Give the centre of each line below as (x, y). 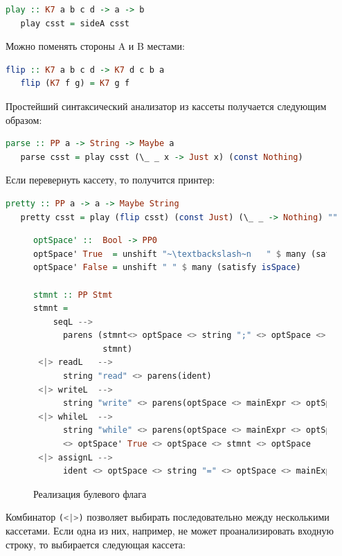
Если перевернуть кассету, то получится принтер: (110, 180)
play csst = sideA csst (75, 23)
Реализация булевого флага (90, 493)
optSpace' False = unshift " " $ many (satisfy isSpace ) (167, 268)
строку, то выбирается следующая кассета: (96, 544)
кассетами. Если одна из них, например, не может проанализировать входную (170, 531)
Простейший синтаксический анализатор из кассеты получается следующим (166, 106)
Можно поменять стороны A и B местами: (95, 46)
